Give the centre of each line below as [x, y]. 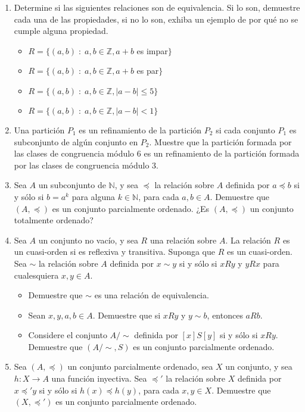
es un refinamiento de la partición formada [222, 153]
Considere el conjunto [68, 335]
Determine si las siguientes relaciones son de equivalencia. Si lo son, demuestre [157, 7]
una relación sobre [183, 240]
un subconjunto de [72, 185]
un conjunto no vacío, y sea [88, 240]
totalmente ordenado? [54, 220]
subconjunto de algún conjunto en [76, 141]
